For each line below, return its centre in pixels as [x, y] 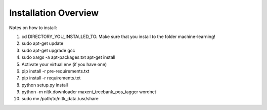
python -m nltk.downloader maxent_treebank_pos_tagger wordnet [89, 92]
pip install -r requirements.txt [51, 78]
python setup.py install [45, 85]
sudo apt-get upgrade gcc [48, 50]
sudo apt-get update [43, 43]
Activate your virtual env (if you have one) [64, 64]
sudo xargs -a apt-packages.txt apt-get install [68, 57]
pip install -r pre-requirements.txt [55, 71]
